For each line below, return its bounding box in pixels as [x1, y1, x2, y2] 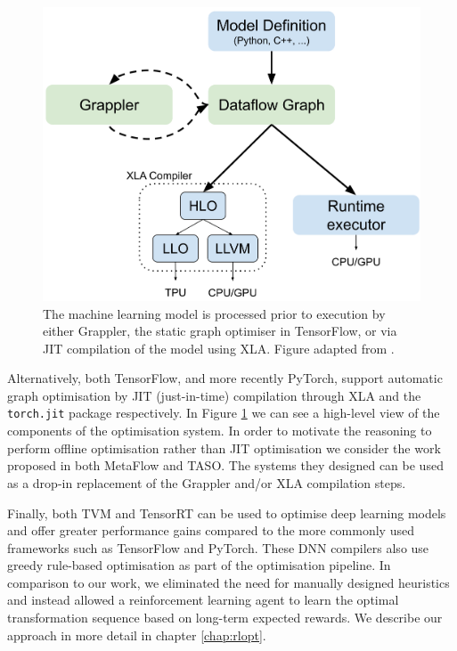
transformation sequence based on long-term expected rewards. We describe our [7, 608, 443, 627]
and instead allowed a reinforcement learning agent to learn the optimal [7, 590, 399, 609]
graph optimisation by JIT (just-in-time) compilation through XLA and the [7, 386, 421, 404]
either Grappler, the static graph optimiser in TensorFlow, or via [43, 321, 397, 340]
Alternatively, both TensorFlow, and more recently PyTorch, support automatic [7, 369, 443, 387]
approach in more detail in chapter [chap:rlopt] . [7, 625, 266, 644]
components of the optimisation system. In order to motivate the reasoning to [7, 421, 432, 440]
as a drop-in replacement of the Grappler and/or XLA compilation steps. [7, 473, 406, 492]
